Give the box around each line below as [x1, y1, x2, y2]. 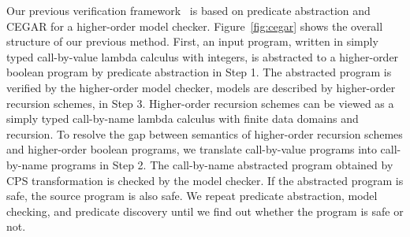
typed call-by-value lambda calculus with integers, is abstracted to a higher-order [6, 48, 399, 65]
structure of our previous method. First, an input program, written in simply [6, 33, 378, 50]
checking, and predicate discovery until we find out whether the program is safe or [6, 202, 404, 219]
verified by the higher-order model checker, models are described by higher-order [6, 79, 396, 95]
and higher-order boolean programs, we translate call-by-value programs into [6, 141, 377, 157]
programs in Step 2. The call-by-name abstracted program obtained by [50, 156, 393, 172]
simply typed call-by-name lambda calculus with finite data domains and [6, 110, 359, 127]
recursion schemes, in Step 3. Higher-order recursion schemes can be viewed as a [6, 94, 394, 111]
